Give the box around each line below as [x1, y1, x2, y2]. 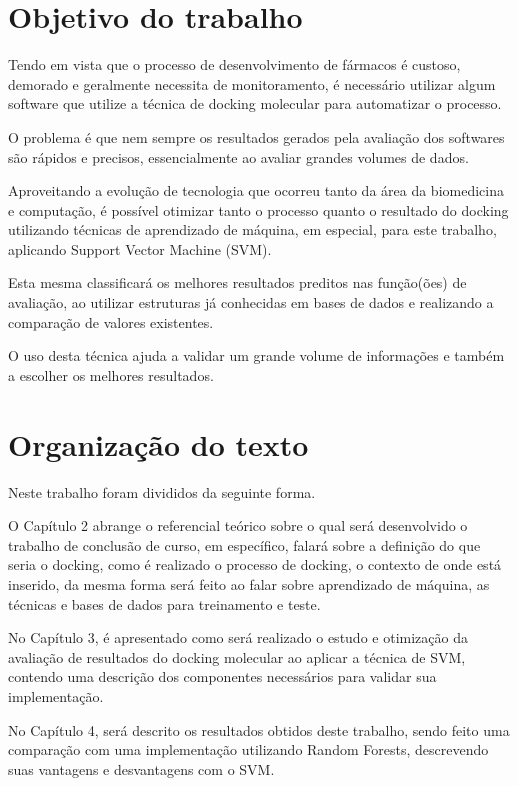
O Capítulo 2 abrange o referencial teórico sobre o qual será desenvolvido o [8, 515, 468, 536]
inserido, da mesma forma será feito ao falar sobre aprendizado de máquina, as [8, 573, 490, 594]
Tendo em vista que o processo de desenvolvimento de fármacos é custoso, [8, 54, 461, 75]
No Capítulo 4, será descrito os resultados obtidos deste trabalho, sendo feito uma [8, 719, 510, 740]
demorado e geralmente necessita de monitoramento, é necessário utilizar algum [8, 73, 496, 94]
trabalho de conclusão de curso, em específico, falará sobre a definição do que [8, 534, 481, 555]
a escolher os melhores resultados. [8, 364, 214, 385]
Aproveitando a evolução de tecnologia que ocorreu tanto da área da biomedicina [8, 180, 504, 201]
